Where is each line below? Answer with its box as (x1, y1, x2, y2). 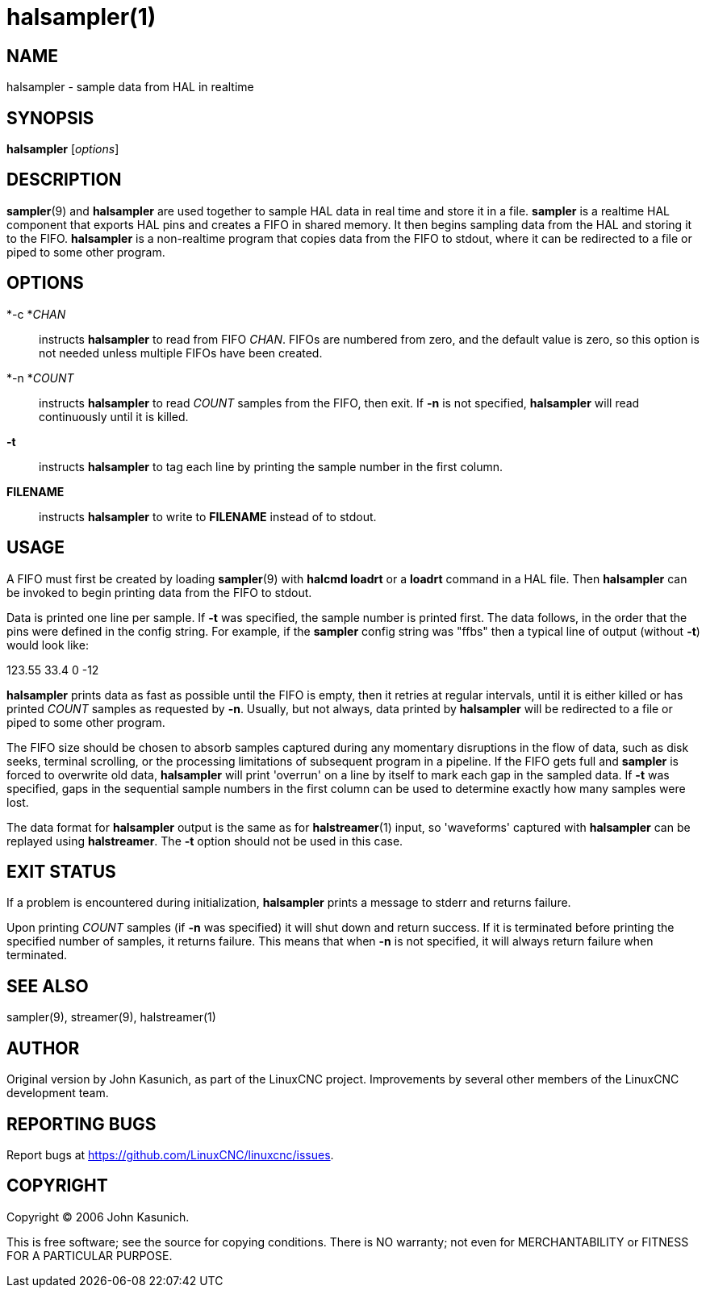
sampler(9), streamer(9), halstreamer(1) (6, 1010, 216, 1025)
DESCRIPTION (6, 169, 122, 190)
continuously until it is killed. (39, 409, 189, 424)
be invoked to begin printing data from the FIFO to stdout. (6, 585, 312, 599)
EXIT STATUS (6, 861, 116, 882)
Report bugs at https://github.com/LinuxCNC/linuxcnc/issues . (6, 1147, 334, 1162)
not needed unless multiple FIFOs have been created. (39, 345, 323, 360)
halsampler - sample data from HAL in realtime (6, 80, 254, 94)
